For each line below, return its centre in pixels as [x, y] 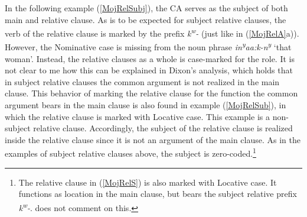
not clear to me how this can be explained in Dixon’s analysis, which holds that [149, 70]
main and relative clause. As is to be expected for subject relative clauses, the [146, 19]
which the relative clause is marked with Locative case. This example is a [137, 116]
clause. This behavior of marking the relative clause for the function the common [151, 93]
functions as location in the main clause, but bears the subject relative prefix [158, 194]
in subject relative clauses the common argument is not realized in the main [142, 81]
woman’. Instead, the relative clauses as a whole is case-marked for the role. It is [150, 58]
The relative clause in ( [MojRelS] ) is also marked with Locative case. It [148, 182]
